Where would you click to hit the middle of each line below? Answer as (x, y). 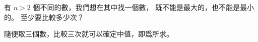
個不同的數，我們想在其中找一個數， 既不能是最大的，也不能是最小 (144, 7)
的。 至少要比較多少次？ (44, 17)
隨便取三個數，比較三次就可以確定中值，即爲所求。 (89, 34)
